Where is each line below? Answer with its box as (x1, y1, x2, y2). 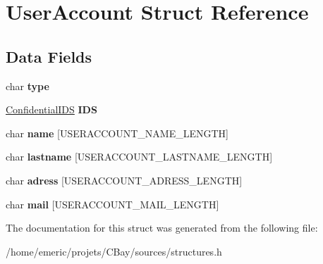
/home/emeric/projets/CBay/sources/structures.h (6, 244, 222, 258)
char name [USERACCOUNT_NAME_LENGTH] (6, 125, 228, 140)
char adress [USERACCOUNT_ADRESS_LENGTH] (6, 172, 243, 187)
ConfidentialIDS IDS (6, 102, 97, 117)
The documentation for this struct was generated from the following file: (6, 220, 318, 235)
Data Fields (6, 45, 92, 67)
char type (6, 78, 49, 93)
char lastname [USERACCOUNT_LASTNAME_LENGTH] (6, 149, 273, 164)
